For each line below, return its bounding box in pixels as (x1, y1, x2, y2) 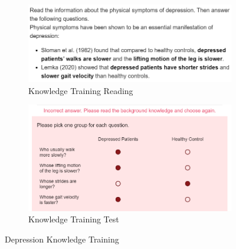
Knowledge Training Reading (28, 84, 133, 96)
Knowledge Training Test (28, 213, 119, 225)
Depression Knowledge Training (5, 232, 119, 245)
